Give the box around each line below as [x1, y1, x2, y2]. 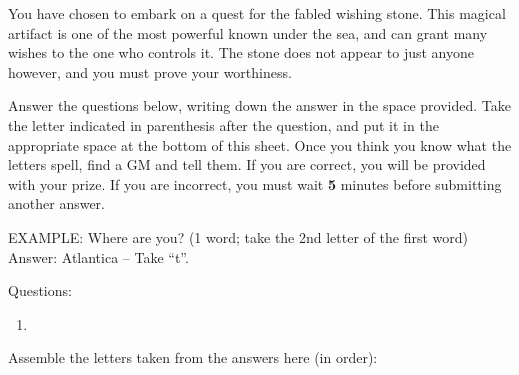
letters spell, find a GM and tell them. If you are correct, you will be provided [8, 154, 486, 175]
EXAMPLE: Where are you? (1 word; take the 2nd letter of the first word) [8, 226, 468, 247]
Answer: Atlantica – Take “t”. [8, 246, 189, 267]
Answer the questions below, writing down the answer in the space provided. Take [8, 95, 511, 116]
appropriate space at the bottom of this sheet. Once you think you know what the [8, 134, 512, 155]
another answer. [8, 193, 105, 214]
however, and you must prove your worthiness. [8, 61, 292, 82]
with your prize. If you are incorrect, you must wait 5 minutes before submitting [8, 173, 502, 194]
